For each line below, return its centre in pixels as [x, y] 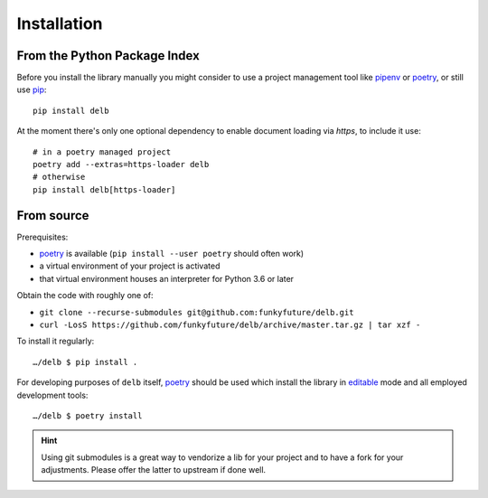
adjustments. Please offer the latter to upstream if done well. [154, 470]
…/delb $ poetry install [88, 416]
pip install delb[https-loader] [104, 189]
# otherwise [59, 177]
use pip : [32, 89]
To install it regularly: [56, 341]
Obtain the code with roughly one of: [85, 296]
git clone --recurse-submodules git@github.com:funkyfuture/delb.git [197, 312]
